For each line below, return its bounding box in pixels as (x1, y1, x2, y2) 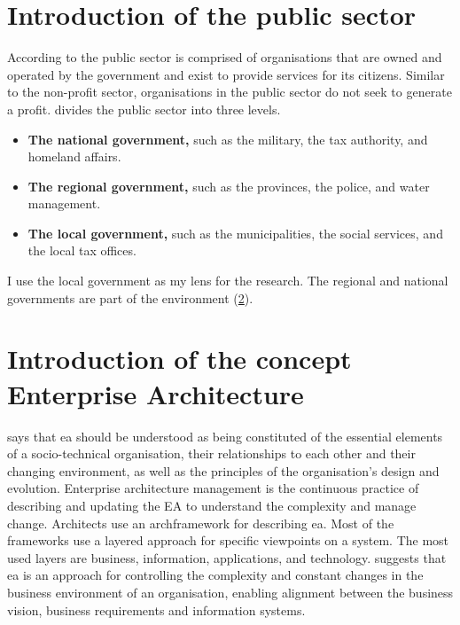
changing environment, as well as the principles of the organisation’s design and (7, 461, 440, 480)
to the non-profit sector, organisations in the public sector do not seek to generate (7, 82, 452, 101)
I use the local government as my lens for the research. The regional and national (7, 271, 448, 290)
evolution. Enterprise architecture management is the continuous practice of (7, 479, 419, 497)
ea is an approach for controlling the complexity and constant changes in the (7, 566, 424, 584)
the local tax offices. (27, 241, 136, 260)
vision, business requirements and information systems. (7, 600, 306, 619)
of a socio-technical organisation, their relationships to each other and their (7, 444, 416, 463)
